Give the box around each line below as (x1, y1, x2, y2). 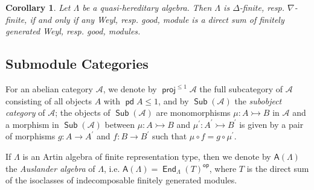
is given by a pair (239, 118, 304, 130)
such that (152, 130, 187, 142)
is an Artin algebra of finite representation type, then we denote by (22, 150, 271, 162)
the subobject (234, 94, 282, 107)
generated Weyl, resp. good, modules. (5, 25, 141, 37)
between (104, 118, 135, 130)
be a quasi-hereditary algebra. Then (82, 1, 212, 13)
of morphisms (5, 130, 56, 142)
